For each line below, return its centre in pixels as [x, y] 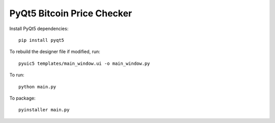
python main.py [37, 87]
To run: [17, 75]
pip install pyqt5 [42, 40]
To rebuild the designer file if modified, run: [55, 52]
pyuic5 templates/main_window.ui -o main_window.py [84, 63]
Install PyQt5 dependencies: [39, 29]
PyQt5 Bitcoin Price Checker [71, 13]
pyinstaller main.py [44, 110]
